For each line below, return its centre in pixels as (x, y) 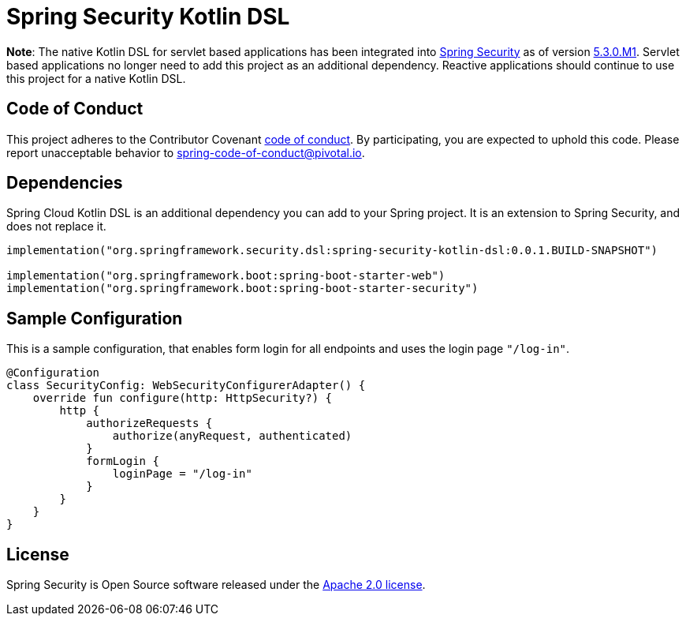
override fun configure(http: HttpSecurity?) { (183, 398)
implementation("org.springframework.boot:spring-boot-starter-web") (226, 276)
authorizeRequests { (149, 423)
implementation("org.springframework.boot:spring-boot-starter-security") (242, 289)
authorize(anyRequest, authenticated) (232, 436)
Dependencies (65, 183)
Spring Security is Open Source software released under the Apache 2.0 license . (216, 585)
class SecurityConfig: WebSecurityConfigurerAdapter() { (186, 386)
